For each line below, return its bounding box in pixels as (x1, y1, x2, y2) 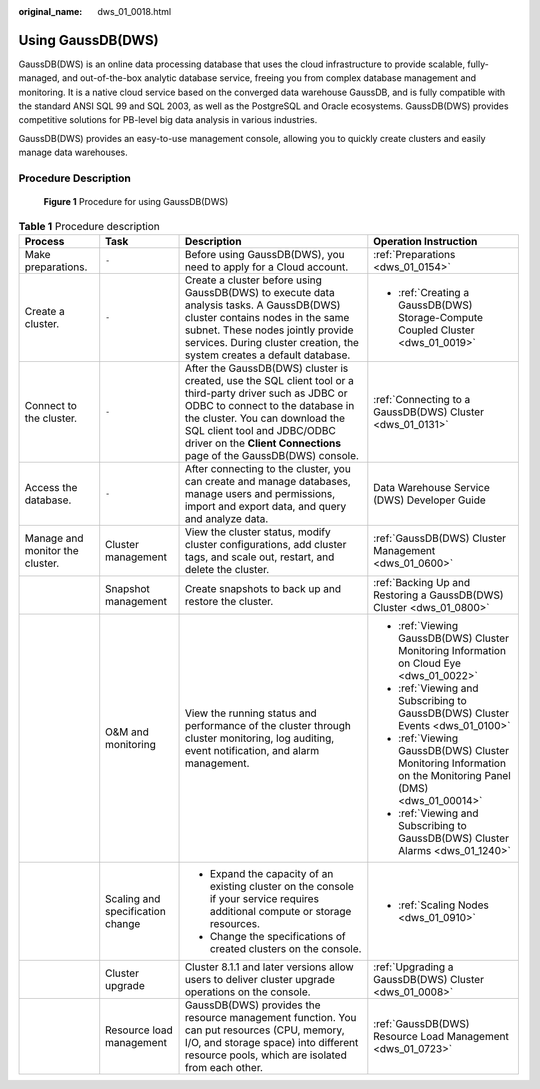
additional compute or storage (209, 904, 352, 918)
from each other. (184, 1060, 264, 1074)
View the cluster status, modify (184, 525, 332, 539)
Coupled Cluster (398, 323, 475, 337)
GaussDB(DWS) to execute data (184, 285, 335, 299)
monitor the (24, 543, 79, 557)
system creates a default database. (184, 348, 351, 362)
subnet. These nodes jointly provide (184, 323, 354, 337)
